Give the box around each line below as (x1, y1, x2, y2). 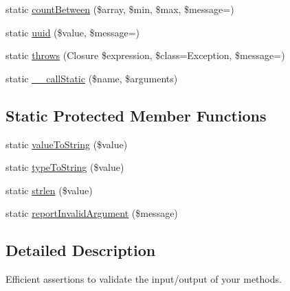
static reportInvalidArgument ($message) (5, 206, 178, 220)
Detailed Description (5, 240, 156, 261)
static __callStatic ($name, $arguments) (5, 71, 178, 85)
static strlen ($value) (5, 183, 93, 197)
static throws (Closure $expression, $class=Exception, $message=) (5, 48, 285, 62)
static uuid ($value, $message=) (5, 25, 140, 39)
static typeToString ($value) (5, 160, 124, 174)
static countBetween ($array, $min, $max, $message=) (5, 2, 234, 16)
